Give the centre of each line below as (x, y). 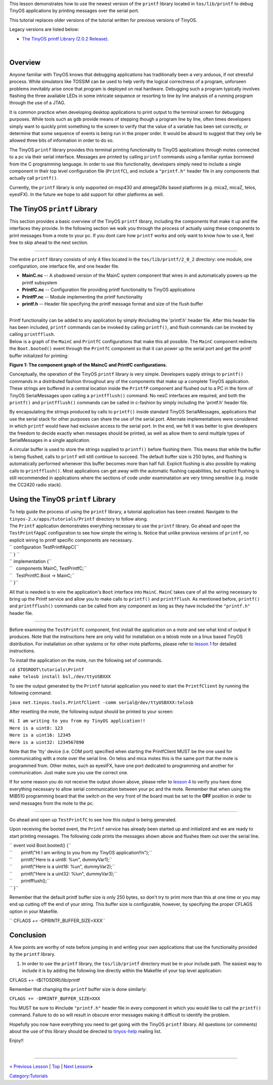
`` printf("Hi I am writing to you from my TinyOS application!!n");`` (81, 852)
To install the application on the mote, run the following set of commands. (86, 660)
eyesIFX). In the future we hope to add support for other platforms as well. (87, 194)
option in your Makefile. (34, 911)
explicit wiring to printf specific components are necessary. (71, 540)
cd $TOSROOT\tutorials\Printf (47, 670)
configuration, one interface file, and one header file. (64, 266)
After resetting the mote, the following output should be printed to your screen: (92, 712)
